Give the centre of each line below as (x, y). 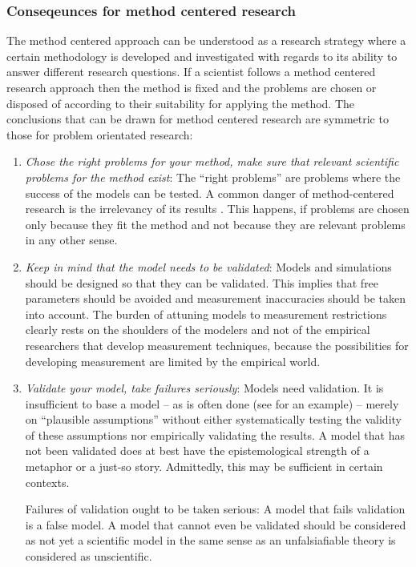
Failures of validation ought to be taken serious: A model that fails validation (215, 509)
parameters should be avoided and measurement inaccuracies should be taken (215, 298)
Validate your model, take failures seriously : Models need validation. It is (204, 388)
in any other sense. (71, 240)
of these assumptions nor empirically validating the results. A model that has (215, 434)
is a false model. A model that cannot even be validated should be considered (216, 524)
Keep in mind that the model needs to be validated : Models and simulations (208, 266)
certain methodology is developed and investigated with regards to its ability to (202, 56)
